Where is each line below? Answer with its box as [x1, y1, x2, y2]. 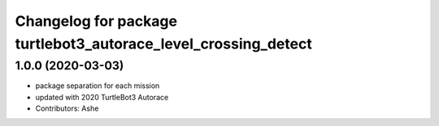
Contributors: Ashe [35, 103, 99, 113]
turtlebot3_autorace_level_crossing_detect [15, 35, 312, 52]
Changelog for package [15, 12, 178, 30]
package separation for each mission [35, 81, 160, 90]
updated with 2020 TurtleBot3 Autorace [35, 92, 169, 102]
